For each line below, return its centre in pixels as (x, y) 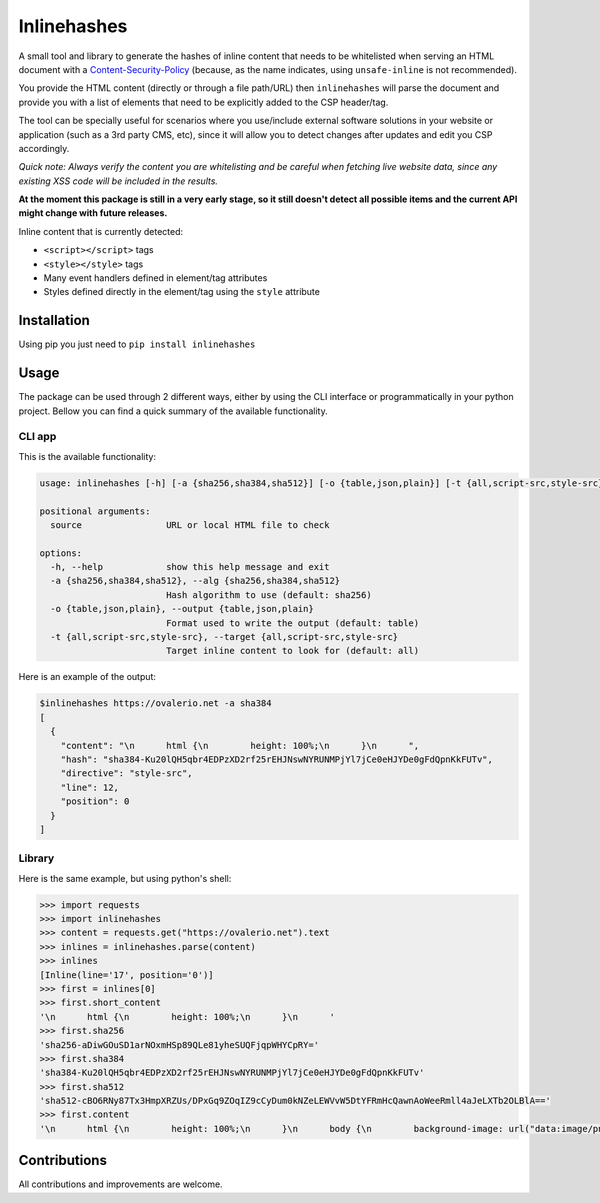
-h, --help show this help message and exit (190, 567)
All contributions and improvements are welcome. (121, 1184)
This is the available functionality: (87, 456)
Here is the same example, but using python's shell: (125, 878)
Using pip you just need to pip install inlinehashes (137, 344)
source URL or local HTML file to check (190, 524)
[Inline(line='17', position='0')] (126, 974)
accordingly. (44, 148)
